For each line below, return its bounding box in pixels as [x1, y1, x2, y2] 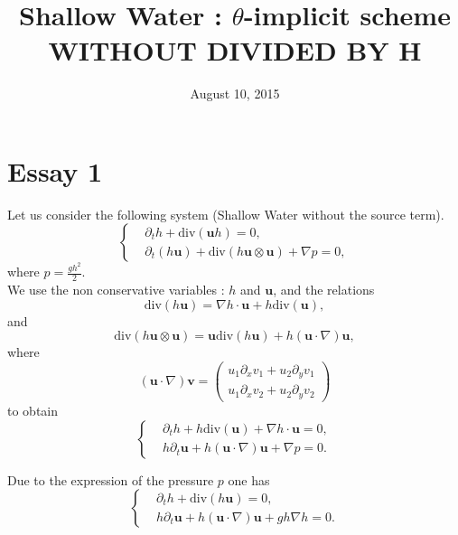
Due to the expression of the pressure [7, 470, 214, 489]
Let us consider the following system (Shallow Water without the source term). [7, 204, 444, 223]
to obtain [7, 400, 59, 419]
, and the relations [273, 280, 375, 299]
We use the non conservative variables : [7, 280, 225, 299]
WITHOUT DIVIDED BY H [48, 32, 422, 69]
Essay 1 [7, 152, 103, 189]
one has [228, 470, 270, 489]
